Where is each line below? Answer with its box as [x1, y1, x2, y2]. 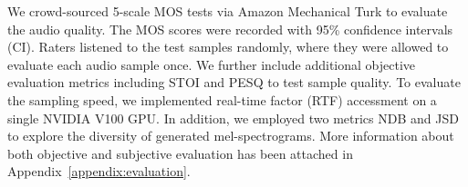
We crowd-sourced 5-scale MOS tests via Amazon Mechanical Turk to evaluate [7, 2, 448, 20]
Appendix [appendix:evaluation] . [7, 162, 191, 181]
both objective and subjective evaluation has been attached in [7, 143, 353, 162]
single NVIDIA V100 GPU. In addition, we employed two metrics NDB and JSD [7, 108, 459, 127]
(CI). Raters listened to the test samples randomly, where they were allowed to [7, 37, 449, 56]
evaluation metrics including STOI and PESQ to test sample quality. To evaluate [7, 73, 461, 92]
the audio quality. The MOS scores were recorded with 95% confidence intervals [7, 19, 453, 38]
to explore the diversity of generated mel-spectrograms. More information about [7, 126, 454, 145]
